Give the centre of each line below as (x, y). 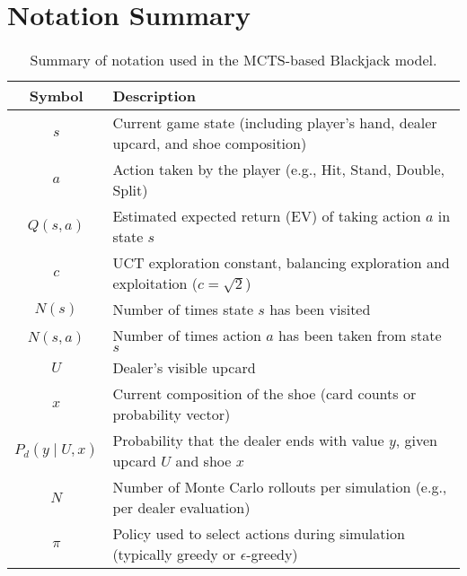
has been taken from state (360, 336)
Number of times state (183, 310)
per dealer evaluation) (181, 508)
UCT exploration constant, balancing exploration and (281, 263)
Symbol (56, 96)
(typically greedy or (174, 554)
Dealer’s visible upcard (184, 368)
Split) (130, 190)
